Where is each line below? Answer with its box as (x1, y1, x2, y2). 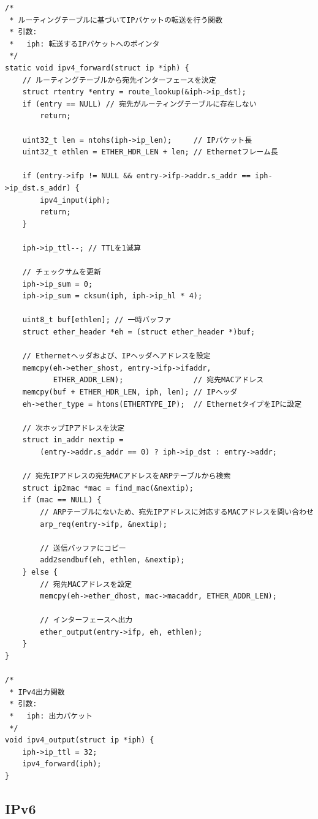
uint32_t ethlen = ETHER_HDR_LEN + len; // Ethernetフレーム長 (22, 148, 278, 157)
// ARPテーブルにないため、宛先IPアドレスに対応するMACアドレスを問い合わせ (40, 507, 314, 516)
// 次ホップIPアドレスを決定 (22, 423, 125, 432)
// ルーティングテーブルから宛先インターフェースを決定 (22, 75, 216, 85)
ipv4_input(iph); (40, 195, 110, 205)
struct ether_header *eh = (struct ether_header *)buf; (22, 328, 256, 337)
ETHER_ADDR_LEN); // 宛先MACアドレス (53, 376, 264, 385)
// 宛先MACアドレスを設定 (40, 579, 132, 589)
